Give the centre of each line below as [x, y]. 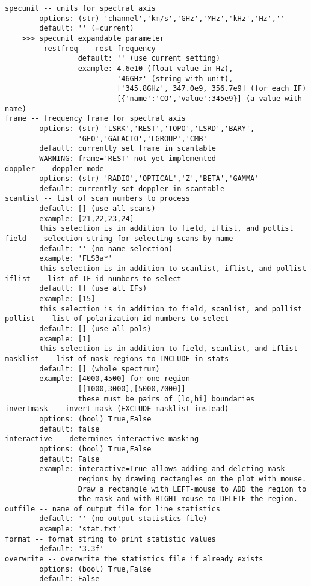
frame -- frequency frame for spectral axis [95, 119]
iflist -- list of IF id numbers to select [93, 279]
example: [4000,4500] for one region [115, 379]
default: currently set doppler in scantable [132, 188]
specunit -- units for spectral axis [80, 8]
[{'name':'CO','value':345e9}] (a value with [209, 98]
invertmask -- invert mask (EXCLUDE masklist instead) [117, 409]
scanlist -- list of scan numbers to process [97, 199]
